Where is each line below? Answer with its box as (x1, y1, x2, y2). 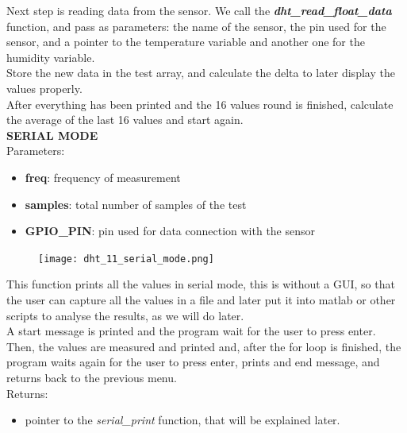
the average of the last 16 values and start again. (6, 111, 244, 128)
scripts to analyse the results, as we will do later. (6, 307, 244, 323)
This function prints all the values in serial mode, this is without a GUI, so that (6, 276, 395, 292)
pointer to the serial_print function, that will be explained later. (25, 412, 340, 428)
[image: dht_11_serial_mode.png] (38, 253, 214, 265)
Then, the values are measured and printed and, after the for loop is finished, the (6, 338, 401, 354)
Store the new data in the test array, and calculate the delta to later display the (6, 64, 395, 81)
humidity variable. (6, 48, 95, 65)
